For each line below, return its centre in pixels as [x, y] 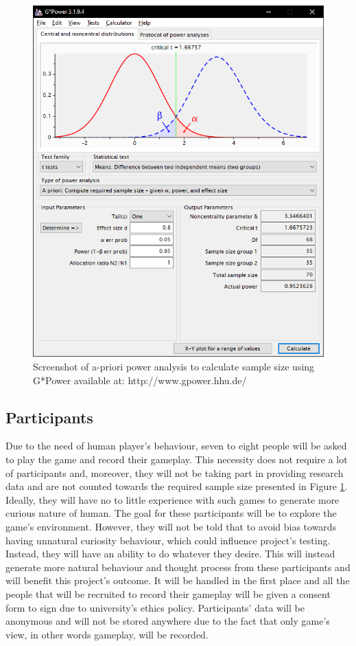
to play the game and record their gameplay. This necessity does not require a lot [177, 459]
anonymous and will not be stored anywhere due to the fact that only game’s [168, 621]
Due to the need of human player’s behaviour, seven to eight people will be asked [176, 446]
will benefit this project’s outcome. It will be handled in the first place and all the [178, 580]
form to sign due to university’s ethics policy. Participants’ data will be [155, 607]
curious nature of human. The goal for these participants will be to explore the [171, 513]
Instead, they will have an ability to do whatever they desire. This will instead [170, 554]
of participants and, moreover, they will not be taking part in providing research [175, 472]
